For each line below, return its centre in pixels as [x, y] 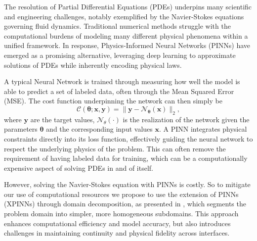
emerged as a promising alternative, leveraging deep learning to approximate [120, 55]
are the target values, [63, 119]
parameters [21, 129]
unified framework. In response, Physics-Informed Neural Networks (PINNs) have [127, 45]
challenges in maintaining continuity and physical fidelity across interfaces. [117, 233]
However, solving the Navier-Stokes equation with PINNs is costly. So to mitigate [127, 184]
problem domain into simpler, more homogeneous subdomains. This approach [121, 214]
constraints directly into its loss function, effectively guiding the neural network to [128, 138]
